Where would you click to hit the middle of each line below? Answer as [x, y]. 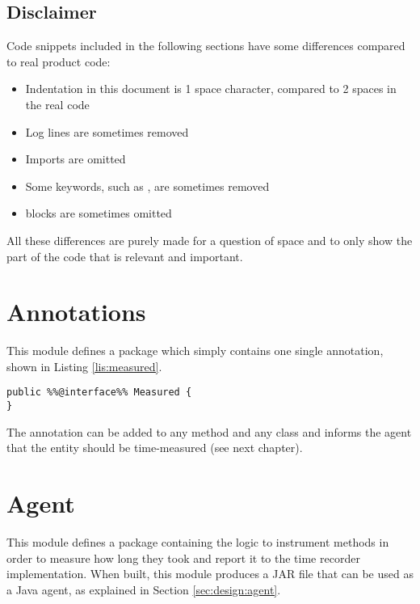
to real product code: [59, 61]
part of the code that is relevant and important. [125, 256]
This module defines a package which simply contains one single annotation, [195, 351]
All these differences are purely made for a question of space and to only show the [210, 240]
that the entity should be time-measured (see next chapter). [155, 448]
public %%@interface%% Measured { [99, 393]
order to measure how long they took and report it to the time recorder [183, 558]
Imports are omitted [76, 159]
